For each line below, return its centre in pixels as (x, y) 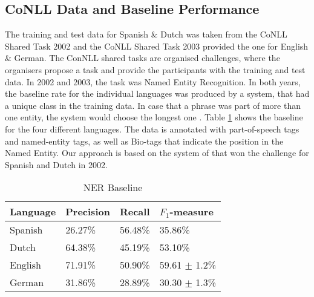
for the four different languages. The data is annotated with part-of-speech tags (152, 129)
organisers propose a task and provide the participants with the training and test (155, 69)
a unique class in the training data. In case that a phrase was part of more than (153, 105)
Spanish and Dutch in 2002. (56, 164)
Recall (135, 212)
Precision (88, 212)
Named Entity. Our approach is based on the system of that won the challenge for (157, 153)
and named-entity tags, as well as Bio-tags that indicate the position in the (144, 141)
